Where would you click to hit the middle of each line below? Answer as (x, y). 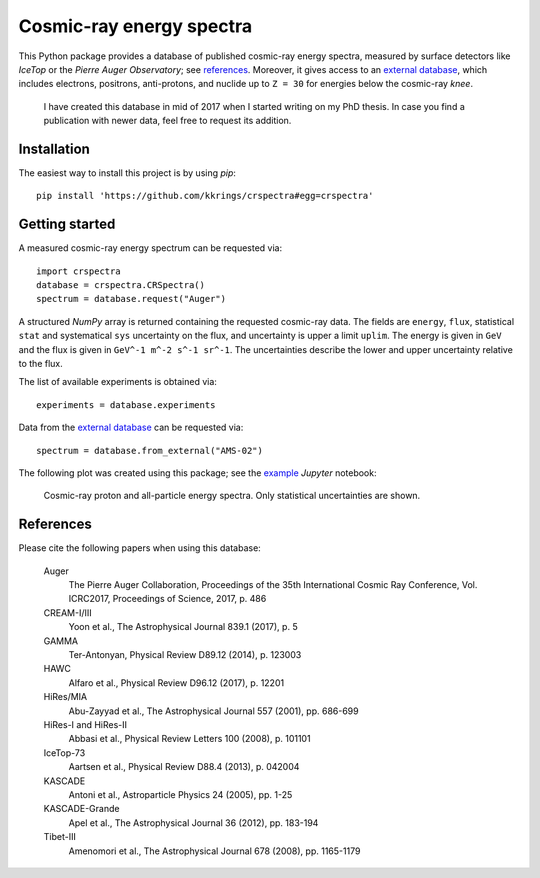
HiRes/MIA (65, 697)
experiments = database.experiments (126, 404)
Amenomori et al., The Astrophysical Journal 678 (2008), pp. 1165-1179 (214, 851)
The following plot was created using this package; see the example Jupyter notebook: (197, 473)
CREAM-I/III (67, 612)
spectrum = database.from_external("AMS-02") (150, 450)
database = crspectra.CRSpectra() (120, 285)
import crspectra (78, 271)
